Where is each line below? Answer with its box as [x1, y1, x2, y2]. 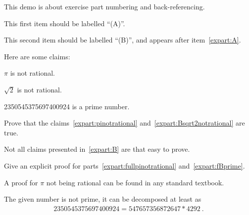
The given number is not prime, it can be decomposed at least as [4, 194, 201, 204]
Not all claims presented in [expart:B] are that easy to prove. [4, 144, 190, 154]
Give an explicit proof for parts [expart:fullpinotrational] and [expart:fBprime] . [4, 160, 245, 171]
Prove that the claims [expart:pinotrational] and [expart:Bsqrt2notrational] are [4, 118, 245, 128]
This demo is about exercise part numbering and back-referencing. [4, 1, 205, 11]
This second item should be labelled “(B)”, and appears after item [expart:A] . [4, 35, 241, 45]
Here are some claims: [4, 51, 70, 61]
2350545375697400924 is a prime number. [4, 101, 130, 111]
